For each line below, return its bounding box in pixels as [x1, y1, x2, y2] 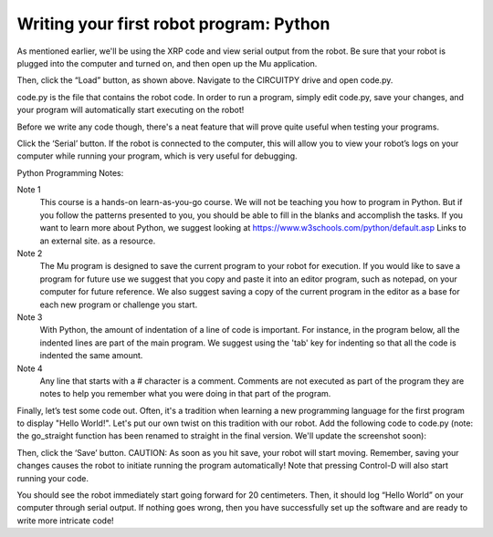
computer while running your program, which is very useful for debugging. [16, 150, 298, 161]
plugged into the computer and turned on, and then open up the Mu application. [16, 57, 318, 68]
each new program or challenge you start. [39, 299, 198, 310]
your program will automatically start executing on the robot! [16, 105, 245, 116]
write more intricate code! [16, 515, 114, 526]
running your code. [16, 472, 89, 483]
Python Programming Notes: [16, 167, 124, 178]
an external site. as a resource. [39, 235, 156, 246]
